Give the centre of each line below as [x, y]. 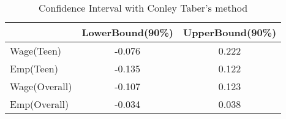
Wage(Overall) [41, 86]
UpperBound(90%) [230, 32]
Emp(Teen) [34, 68]
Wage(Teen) [36, 51]
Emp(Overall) [40, 104]
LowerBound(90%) [127, 32]
